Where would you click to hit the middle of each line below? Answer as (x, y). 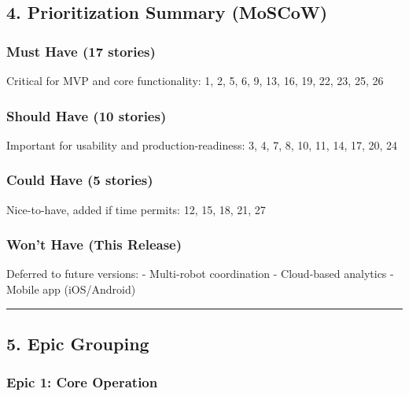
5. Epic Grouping (78, 344)
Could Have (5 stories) (80, 180)
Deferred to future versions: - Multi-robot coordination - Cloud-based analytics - (200, 274)
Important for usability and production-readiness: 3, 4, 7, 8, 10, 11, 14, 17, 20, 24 (202, 144)
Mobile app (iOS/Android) (71, 289)
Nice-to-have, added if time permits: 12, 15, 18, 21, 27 (136, 209)
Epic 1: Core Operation (82, 382)
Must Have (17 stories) (81, 51)
